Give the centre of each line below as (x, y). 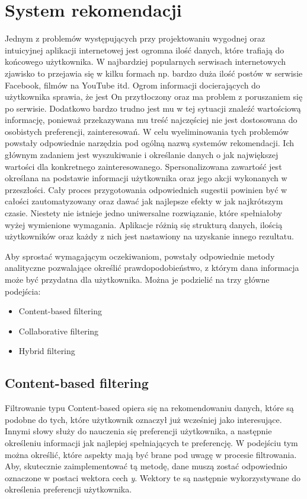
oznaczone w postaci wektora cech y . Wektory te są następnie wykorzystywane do (153, 477)
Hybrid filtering (47, 351)
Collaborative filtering (59, 331)
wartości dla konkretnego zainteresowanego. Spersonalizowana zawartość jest (143, 166)
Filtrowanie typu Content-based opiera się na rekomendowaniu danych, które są (149, 408)
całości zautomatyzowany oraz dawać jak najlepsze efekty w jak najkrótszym (144, 201)
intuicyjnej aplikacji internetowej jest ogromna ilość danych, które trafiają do (145, 50)
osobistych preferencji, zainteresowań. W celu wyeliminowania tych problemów (147, 131)
